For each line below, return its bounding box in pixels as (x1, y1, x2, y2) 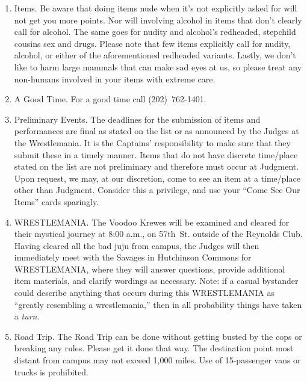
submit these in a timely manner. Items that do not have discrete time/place (14, 148, 298, 161)
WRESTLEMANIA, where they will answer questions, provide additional (14, 262, 285, 275)
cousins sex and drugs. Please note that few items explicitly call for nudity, (14, 37, 291, 49)
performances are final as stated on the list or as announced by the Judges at (14, 125, 299, 137)
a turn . (14, 310, 40, 322)
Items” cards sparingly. (14, 195, 99, 208)
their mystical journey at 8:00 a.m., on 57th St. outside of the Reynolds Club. (14, 227, 303, 240)
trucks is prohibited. (14, 365, 88, 378)
